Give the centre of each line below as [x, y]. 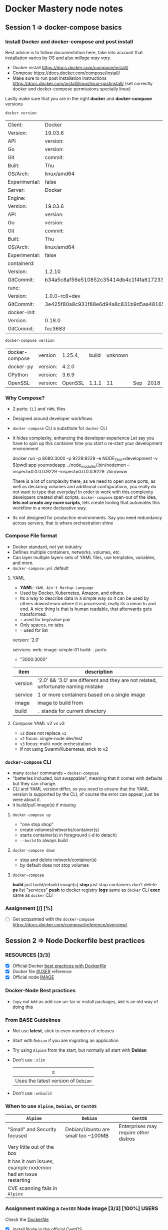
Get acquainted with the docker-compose [53, 919]
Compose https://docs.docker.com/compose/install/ [66, 73]
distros [127, 1139]
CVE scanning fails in [32, 1188]
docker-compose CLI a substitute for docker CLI [60, 428]
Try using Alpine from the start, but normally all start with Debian [79, 1050]
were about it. [26, 800]
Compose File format [31, 536]
